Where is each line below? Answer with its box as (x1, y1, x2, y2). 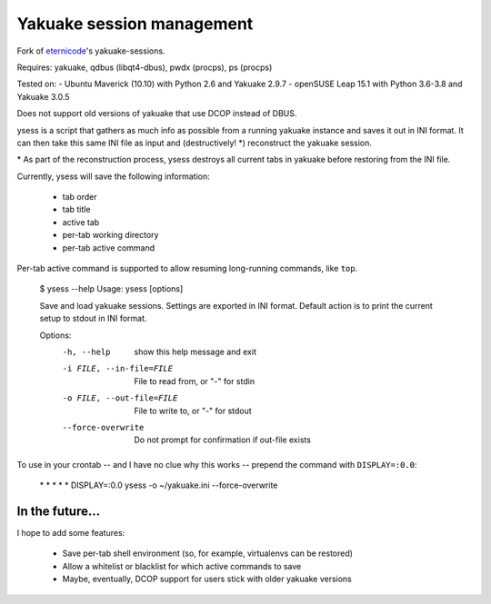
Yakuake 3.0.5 (16, 91, 70, 102)
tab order (62, 192, 97, 203)
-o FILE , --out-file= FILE (62, 393, 178, 403)
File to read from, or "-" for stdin (134, 375, 255, 386)
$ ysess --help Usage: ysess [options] (39, 283, 184, 294)
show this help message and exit (134, 346, 256, 357)
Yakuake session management (16, 14, 254, 34)
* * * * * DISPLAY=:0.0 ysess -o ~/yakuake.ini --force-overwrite (39, 480, 278, 490)
